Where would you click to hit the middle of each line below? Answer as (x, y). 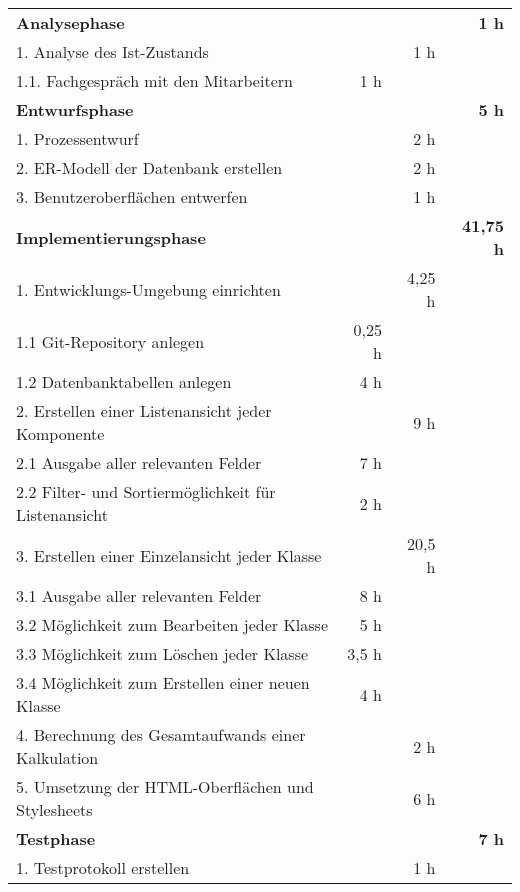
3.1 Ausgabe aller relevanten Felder (139, 595)
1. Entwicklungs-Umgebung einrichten (148, 289)
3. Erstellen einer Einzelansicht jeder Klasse (169, 555)
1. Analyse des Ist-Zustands (112, 51)
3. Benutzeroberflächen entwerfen (132, 196)
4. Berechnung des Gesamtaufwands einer (161, 734)
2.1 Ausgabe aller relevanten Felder (139, 462)
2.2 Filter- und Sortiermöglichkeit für (146, 491)
